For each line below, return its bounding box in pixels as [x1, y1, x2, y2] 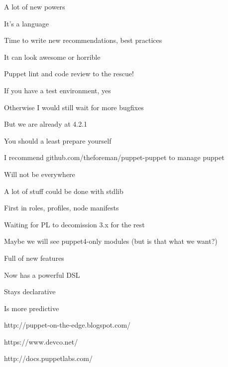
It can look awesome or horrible [4, 51, 101, 62]
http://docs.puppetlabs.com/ [4, 353, 93, 364]
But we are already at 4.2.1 [4, 119, 88, 129]
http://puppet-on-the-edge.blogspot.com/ [4, 320, 131, 330]
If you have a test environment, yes [4, 85, 111, 95]
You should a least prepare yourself [4, 135, 112, 146]
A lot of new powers [4, 1, 65, 11]
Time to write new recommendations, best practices [4, 35, 162, 45]
